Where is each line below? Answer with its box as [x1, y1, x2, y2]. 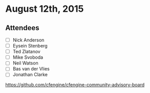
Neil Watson [12, 60, 38, 66]
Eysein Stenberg [12, 43, 48, 49]
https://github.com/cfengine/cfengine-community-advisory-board [5, 82, 145, 88]
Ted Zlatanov [12, 49, 41, 55]
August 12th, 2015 [5, 3, 84, 15]
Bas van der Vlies [12, 66, 50, 72]
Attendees [5, 24, 39, 32]
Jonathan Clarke [12, 72, 48, 78]
